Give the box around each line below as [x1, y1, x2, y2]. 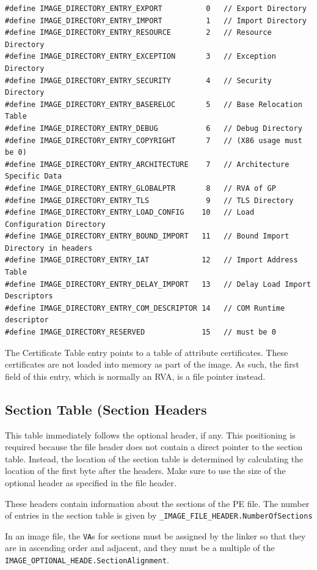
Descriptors [5, 292, 53, 301]
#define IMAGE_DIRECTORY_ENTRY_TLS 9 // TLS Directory [5, 196, 294, 205]
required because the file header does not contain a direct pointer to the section [5, 440, 303, 453]
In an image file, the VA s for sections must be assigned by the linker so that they [5, 529, 306, 542]
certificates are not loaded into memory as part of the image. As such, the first [5, 358, 299, 371]
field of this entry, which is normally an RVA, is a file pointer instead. [5, 369, 266, 382]
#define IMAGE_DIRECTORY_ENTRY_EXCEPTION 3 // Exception [5, 52, 276, 61]
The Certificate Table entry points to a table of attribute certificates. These [5, 346, 288, 358]
